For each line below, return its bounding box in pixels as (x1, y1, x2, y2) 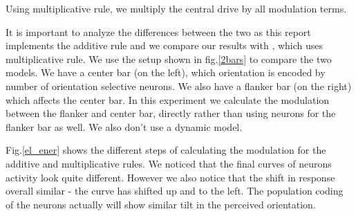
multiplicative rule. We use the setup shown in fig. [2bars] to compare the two (6, 51, 332, 66)
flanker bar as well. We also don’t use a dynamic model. (6, 119, 243, 134)
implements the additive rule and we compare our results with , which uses (6, 38, 324, 53)
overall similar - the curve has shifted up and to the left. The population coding (6, 183, 344, 198)
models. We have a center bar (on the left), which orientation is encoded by (6, 65, 326, 80)
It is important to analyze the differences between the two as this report (6, 24, 311, 39)
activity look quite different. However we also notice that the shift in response (6, 170, 335, 184)
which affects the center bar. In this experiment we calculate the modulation (6, 92, 330, 107)
